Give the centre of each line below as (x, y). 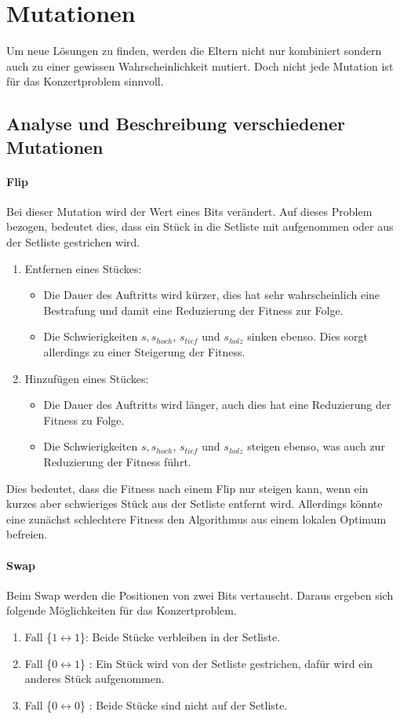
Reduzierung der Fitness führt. (117, 462)
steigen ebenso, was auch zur (316, 446)
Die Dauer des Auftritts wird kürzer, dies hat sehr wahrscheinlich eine (212, 295)
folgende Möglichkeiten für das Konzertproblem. (122, 610)
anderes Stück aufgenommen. (95, 679)
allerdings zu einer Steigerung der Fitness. (144, 352)
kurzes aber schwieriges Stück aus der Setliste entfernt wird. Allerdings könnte (195, 504)
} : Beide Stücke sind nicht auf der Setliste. (184, 704)
